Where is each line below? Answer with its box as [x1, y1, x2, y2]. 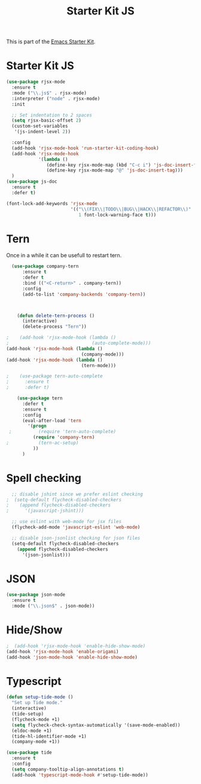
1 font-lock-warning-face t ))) [78, 212, 157, 218]
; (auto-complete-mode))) [6, 340, 151, 346]
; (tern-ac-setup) [6, 440, 79, 446]
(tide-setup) [11, 711, 44, 717]
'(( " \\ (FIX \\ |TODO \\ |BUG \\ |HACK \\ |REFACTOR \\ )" [70, 206, 191, 212]
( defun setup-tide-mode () [6, 694, 74, 700]
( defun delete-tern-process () [17, 313, 95, 319]
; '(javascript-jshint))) [6, 508, 84, 514]
